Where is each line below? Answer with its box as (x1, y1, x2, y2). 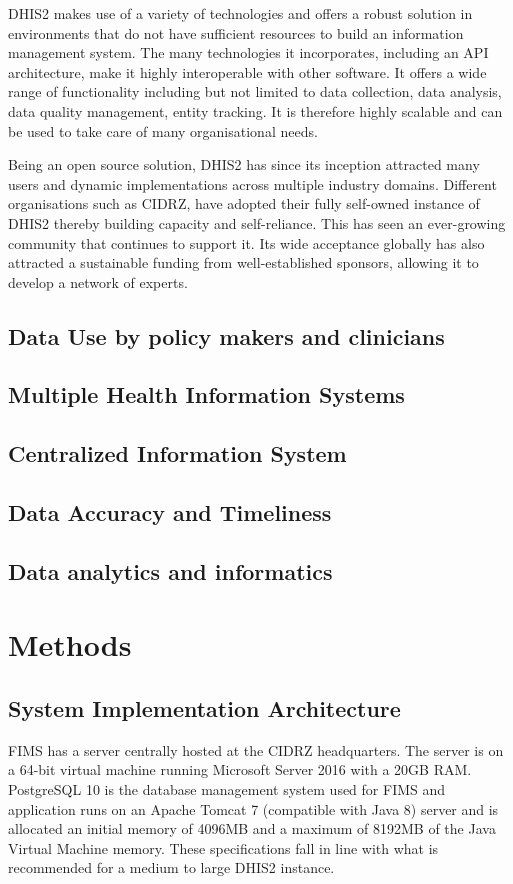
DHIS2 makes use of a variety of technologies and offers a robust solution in (8, 3, 473, 23)
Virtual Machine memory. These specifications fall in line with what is (8, 837, 439, 858)
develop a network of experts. (8, 271, 188, 292)
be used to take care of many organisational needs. (8, 120, 318, 141)
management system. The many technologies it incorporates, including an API (8, 42, 489, 63)
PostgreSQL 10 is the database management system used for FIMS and (8, 778, 446, 799)
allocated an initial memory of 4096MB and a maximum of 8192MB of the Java (8, 818, 496, 839)
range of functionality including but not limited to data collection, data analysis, (8, 81, 502, 102)
